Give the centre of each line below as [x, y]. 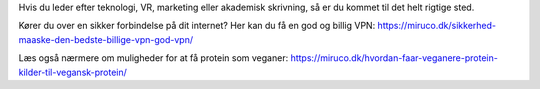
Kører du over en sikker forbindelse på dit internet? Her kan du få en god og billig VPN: [197, 26]
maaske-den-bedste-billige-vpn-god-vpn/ [106, 39]
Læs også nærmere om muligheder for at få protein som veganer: [153, 58]
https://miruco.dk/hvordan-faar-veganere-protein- [394, 58]
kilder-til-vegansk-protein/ [72, 72]
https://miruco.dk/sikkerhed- [437, 26]
